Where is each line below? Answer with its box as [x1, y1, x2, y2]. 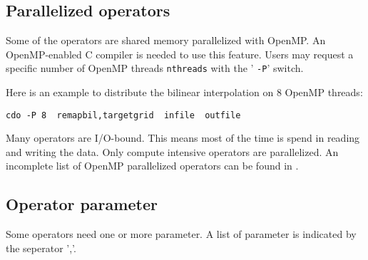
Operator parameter [6, 193, 158, 215]
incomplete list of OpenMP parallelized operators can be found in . [6, 158, 299, 173]
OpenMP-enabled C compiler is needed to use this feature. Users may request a [6, 46, 354, 61]
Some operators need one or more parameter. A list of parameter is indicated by [6, 227, 357, 241]
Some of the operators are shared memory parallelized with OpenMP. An [6, 33, 326, 48]
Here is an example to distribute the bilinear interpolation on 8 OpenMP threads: [6, 85, 363, 100]
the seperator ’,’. [6, 240, 76, 255]
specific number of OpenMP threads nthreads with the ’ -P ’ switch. [6, 61, 304, 76]
